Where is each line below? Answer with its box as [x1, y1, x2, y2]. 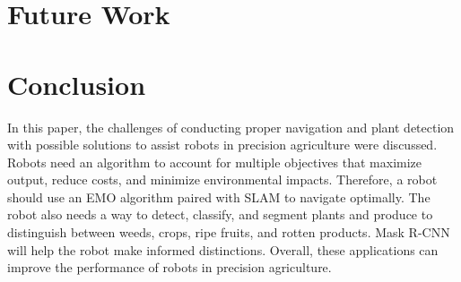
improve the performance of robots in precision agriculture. [7, 258, 332, 277]
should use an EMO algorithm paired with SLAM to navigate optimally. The [7, 187, 431, 206]
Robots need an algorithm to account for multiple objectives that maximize [7, 152, 422, 171]
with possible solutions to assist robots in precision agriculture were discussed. [7, 135, 438, 154]
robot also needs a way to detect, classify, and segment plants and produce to [7, 205, 433, 224]
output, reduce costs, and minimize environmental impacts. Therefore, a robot [7, 170, 438, 189]
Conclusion [7, 65, 146, 102]
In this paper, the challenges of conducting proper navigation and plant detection [7, 117, 455, 136]
